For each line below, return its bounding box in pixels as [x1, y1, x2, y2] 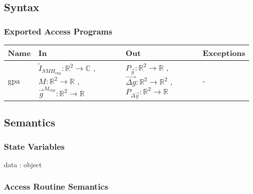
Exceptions [202, 47, 245, 58]
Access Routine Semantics [4, 180, 108, 192]
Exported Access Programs [4, 25, 112, 37]
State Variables [4, 140, 65, 152]
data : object [4, 159, 42, 170]
